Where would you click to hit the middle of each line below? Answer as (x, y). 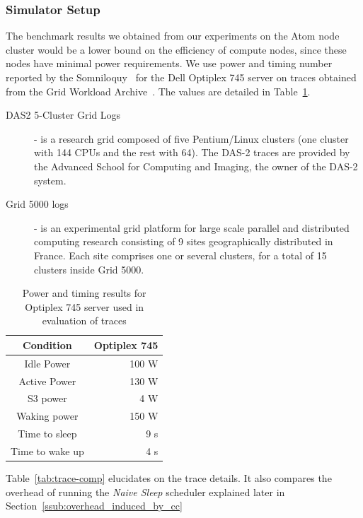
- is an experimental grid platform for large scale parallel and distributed (192, 227)
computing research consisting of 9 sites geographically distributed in (184, 241)
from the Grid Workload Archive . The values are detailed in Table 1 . (158, 91)
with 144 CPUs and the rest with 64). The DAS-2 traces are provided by (192, 152)
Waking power (47, 416)
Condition (47, 345)
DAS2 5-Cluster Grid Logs (63, 115)
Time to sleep (47, 434)
